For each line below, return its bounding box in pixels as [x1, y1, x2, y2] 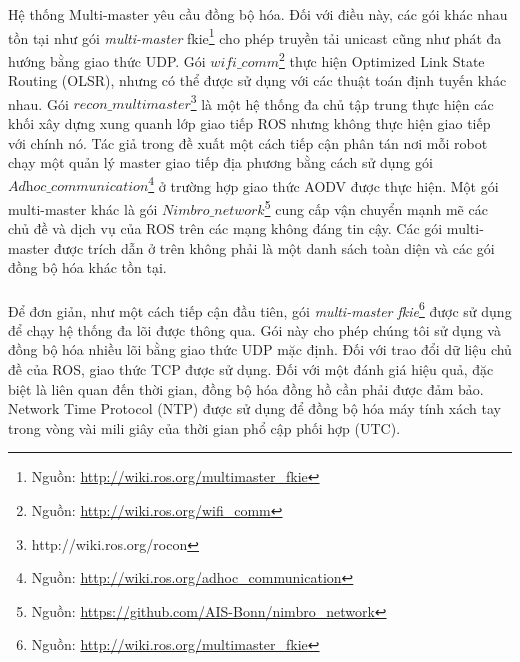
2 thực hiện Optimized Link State [279, 47, 485, 71]
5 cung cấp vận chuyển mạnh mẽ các [264, 195, 488, 219]
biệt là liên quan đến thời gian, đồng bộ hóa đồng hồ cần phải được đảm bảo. [8, 378, 484, 399]
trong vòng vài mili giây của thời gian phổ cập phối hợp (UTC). [8, 417, 401, 438]
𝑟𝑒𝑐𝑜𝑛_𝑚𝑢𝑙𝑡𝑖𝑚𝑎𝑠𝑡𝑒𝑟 [73, 98, 191, 113]
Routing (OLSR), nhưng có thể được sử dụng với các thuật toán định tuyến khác [8, 70, 507, 91]
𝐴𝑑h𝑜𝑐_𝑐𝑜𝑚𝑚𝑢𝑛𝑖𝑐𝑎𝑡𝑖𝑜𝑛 [8, 180, 149, 195]
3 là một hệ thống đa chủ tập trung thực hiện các [190, 90, 494, 114]
